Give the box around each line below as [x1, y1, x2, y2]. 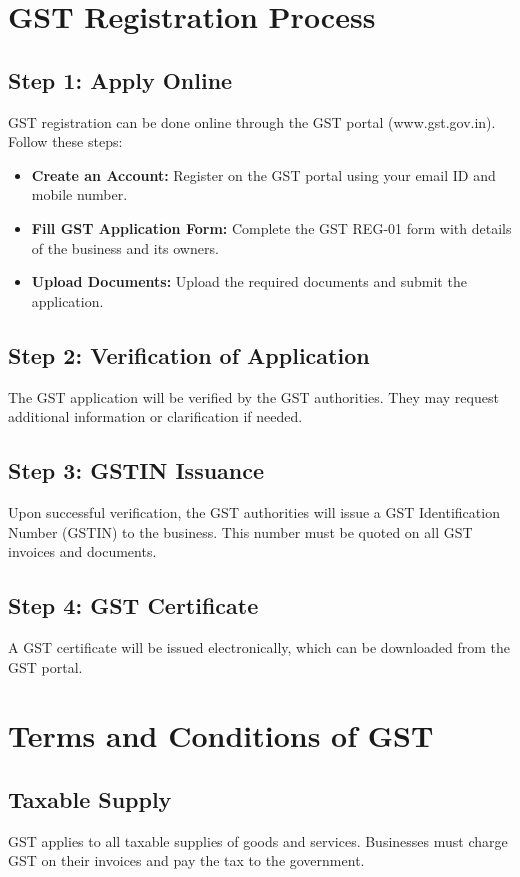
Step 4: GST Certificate [8, 590, 259, 621]
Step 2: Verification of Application [8, 339, 370, 370]
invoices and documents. [8, 541, 157, 562]
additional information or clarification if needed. [8, 406, 303, 427]
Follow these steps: [8, 131, 123, 152]
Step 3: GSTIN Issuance [8, 455, 265, 486]
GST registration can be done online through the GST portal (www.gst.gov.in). [8, 111, 496, 132]
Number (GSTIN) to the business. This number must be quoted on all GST [8, 521, 473, 542]
